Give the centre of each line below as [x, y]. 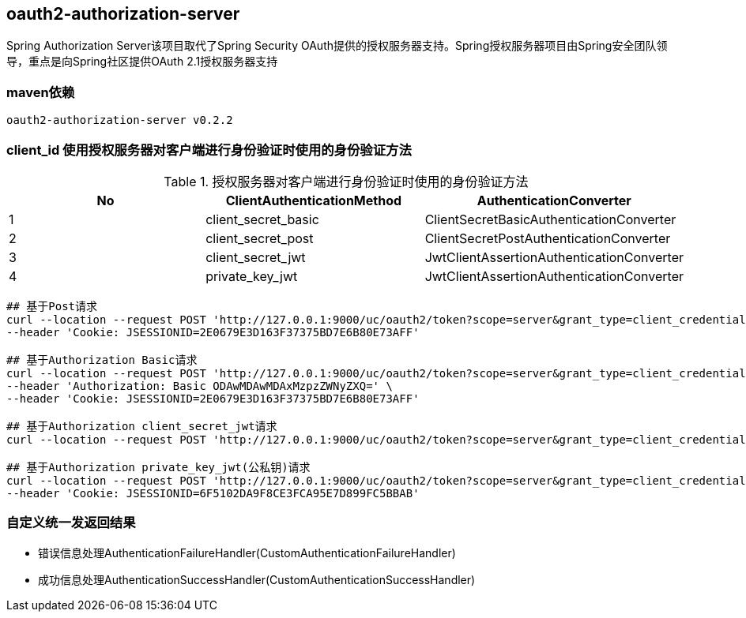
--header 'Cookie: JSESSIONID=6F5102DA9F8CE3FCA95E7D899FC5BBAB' [213, 493]
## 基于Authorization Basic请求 [102, 360]
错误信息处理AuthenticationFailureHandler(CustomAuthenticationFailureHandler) [247, 552]
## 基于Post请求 [52, 306]
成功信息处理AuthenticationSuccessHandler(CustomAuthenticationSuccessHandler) [257, 579]
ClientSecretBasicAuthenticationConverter [550, 219]
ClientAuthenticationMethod [314, 200]
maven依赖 [41, 92]
